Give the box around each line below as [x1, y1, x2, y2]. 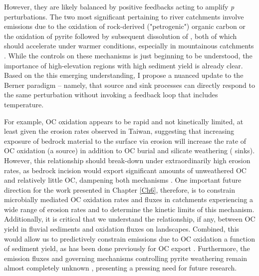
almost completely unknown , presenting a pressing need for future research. [4, 263, 237, 273]
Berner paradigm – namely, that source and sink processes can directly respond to [4, 79, 255, 90]
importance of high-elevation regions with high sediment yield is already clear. [4, 60, 243, 70]
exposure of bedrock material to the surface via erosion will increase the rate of [4, 135, 247, 146]
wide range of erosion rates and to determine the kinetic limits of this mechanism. [4, 204, 255, 214]
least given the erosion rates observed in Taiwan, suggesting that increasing [4, 126, 235, 136]
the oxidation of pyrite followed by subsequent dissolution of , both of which [4, 30, 237, 41]
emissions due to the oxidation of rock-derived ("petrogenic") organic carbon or [4, 21, 246, 31]
